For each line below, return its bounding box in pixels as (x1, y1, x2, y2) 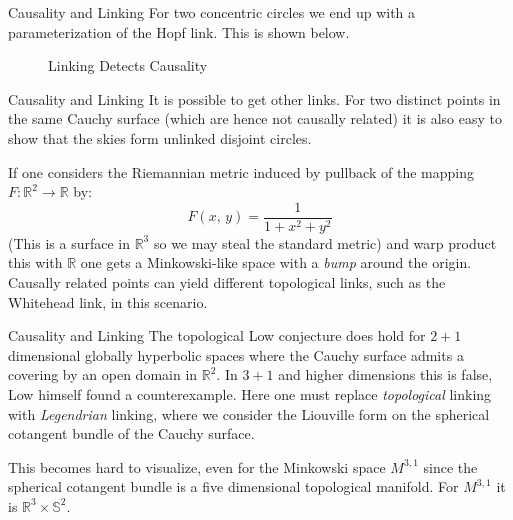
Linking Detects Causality (48, 55, 208, 76)
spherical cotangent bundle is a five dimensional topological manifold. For (8, 476, 459, 497)
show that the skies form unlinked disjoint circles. (8, 127, 312, 148)
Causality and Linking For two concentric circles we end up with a (8, 2, 416, 22)
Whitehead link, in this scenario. (8, 291, 208, 312)
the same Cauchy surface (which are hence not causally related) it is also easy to (8, 108, 503, 129)
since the (423, 456, 478, 477)
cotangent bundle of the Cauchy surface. (8, 423, 255, 444)
